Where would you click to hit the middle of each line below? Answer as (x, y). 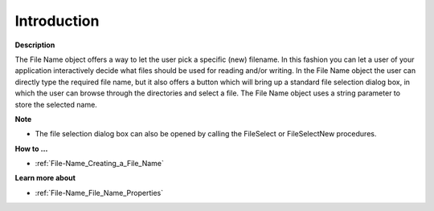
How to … (31, 148)
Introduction (57, 21)
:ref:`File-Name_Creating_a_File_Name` (100, 164)
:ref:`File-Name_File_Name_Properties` (99, 193)
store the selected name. (56, 104)
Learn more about (45, 178)
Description (35, 45)
